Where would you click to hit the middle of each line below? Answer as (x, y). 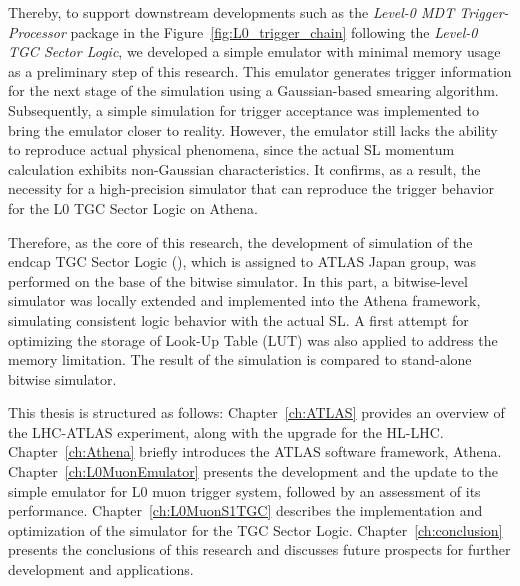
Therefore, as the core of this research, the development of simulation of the (240, 241)
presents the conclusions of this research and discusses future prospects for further (259, 549)
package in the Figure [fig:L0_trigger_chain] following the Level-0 (274, 31)
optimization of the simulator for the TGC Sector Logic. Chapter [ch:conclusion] (255, 529)
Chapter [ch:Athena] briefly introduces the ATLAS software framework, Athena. (255, 451)
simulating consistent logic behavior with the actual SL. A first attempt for (238, 319)
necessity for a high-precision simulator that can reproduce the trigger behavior (251, 188)
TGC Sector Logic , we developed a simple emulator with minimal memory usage (254, 51)
